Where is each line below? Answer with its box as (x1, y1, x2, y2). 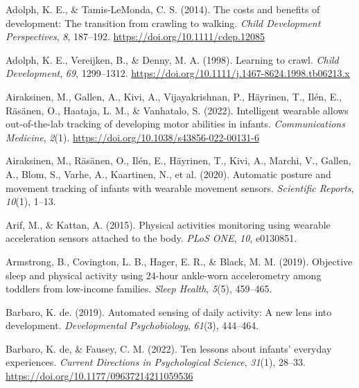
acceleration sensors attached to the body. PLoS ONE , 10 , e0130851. (6, 231, 297, 245)
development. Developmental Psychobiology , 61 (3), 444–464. (6, 318, 259, 333)
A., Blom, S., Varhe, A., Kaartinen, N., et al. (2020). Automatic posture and (6, 166, 331, 181)
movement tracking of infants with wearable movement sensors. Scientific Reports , (6, 180, 354, 195)
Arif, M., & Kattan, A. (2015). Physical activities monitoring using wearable (6, 217, 331, 231)
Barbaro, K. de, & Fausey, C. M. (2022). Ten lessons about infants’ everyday (6, 341, 332, 355)
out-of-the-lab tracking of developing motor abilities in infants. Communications (6, 116, 345, 131)
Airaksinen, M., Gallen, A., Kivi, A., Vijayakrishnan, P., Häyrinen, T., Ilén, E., (6, 89, 342, 103)
